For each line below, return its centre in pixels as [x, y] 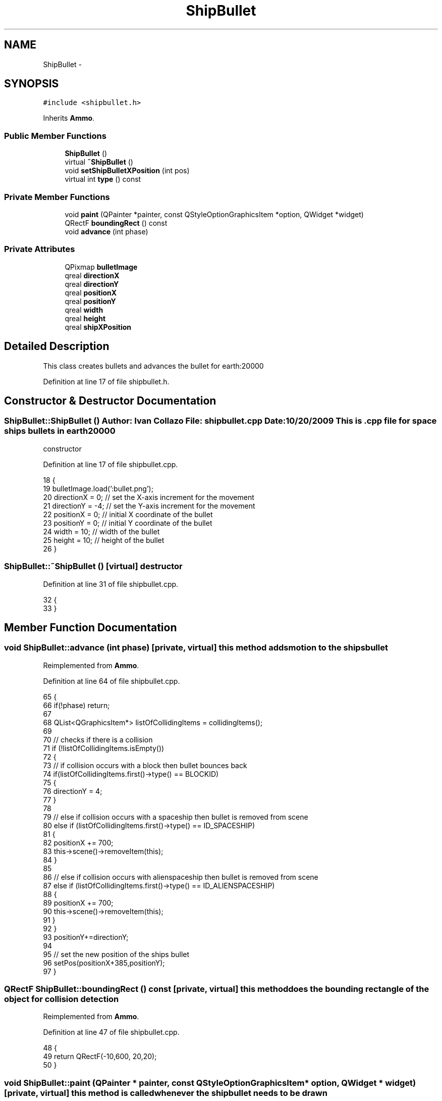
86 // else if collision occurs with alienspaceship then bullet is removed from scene [181, 877]
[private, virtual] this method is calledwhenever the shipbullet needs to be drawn [166, 1093]
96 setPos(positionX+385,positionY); [104, 963]
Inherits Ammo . [69, 118]
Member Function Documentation [91, 627]
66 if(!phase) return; [76, 705]
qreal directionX [92, 275]
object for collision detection [62, 999]
